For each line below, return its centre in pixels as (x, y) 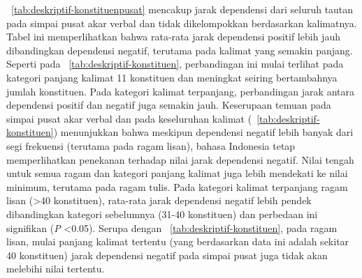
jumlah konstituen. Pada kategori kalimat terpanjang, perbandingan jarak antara (180, 91)
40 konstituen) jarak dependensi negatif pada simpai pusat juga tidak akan (167, 255)
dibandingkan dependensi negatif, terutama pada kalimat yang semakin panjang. (180, 50)
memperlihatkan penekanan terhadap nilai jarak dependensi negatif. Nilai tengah (180, 159)
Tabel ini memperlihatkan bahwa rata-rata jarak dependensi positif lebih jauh (173, 37)
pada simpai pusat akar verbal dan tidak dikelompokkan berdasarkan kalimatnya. (182, 23)
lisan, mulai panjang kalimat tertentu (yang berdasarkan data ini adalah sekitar (178, 241)
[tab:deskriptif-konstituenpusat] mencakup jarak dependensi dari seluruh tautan (182, 9)
